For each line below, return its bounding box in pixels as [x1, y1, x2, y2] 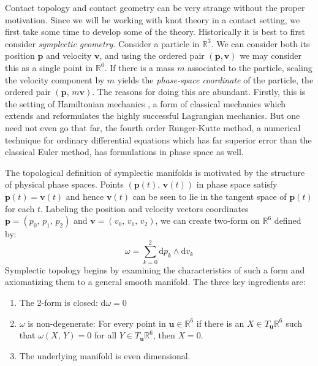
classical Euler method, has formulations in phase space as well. [5, 145, 244, 158]
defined [274, 214, 301, 227]
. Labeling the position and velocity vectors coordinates [40, 202, 249, 215]
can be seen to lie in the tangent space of [132, 189, 287, 202]
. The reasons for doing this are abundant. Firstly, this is [92, 85, 306, 98]
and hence [66, 189, 104, 202]
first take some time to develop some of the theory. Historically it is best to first [5, 25, 305, 38]
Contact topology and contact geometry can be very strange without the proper [5, 1, 305, 13]
